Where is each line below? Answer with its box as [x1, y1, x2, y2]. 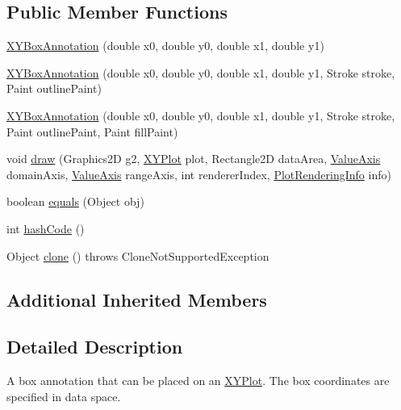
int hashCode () [6, 220, 85, 236]
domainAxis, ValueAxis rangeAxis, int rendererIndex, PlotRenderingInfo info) [6, 165, 391, 182]
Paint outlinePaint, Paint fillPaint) [6, 123, 178, 140]
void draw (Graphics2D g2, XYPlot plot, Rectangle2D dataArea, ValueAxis [6, 150, 381, 167]
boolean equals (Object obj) [6, 193, 144, 210]
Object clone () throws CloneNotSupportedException [6, 247, 269, 264]
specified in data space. [6, 387, 121, 404]
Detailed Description [6, 334, 183, 359]
